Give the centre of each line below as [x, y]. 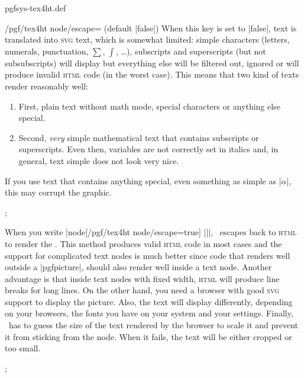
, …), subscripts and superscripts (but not [191, 51]
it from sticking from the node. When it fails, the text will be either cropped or [148, 336]
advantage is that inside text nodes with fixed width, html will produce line [142, 278]
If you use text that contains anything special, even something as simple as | [143, 180]
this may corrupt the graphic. [58, 192]
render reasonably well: [46, 86]
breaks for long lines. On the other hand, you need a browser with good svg [142, 290]
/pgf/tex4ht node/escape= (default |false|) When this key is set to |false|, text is [151, 28]
